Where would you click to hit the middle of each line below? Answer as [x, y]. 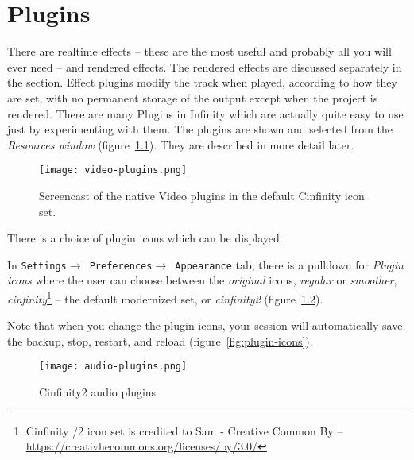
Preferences [121, 266]
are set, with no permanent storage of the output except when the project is [193, 97]
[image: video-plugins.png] [113, 170]
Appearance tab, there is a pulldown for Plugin [289, 264]
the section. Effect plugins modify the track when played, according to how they [202, 82]
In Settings [37, 264]
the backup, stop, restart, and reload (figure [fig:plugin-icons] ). [160, 340]
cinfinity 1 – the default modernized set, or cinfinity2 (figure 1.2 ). [165, 297]
